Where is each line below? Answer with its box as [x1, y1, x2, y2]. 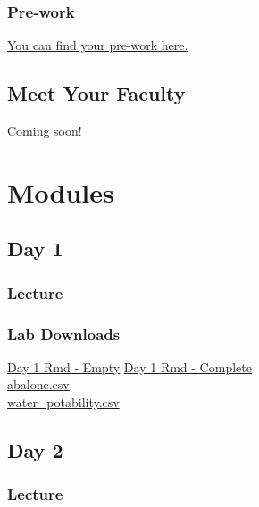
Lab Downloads [7, 322, 121, 345]
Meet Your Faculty [7, 79, 186, 107]
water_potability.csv [7, 393, 120, 411]
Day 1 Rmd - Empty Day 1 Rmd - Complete [7, 357, 252, 376]
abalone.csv [7, 375, 70, 394]
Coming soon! [7, 121, 82, 140]
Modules [7, 173, 114, 210]
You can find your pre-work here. [7, 36, 188, 54]
